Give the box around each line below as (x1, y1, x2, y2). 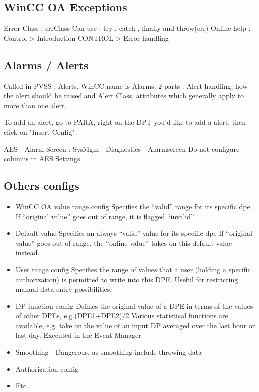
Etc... (15, 380, 32, 391)
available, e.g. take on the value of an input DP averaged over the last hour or (15, 320, 255, 330)
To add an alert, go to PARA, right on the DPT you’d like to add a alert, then (4, 117, 246, 127)
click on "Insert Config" (4, 126, 75, 137)
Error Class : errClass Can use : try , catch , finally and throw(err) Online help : (4, 23, 251, 33)
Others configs (4, 178, 79, 193)
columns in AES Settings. (4, 153, 82, 164)
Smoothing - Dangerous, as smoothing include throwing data (15, 347, 202, 357)
